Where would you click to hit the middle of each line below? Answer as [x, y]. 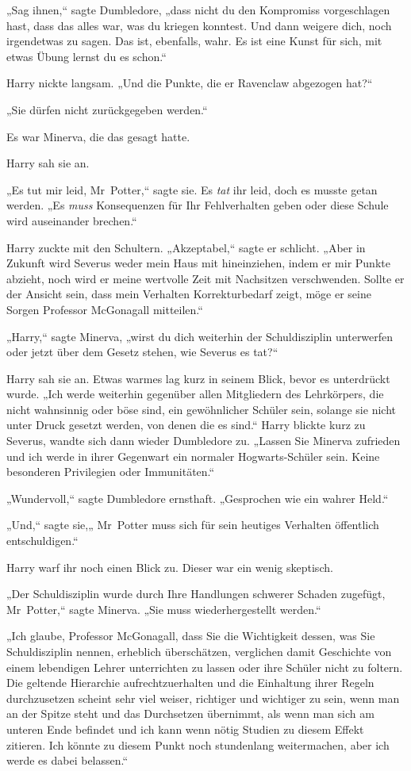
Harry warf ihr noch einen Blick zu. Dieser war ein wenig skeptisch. [170, 567]
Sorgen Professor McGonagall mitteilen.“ [105, 309]
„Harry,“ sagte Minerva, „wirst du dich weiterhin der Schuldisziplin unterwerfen [200, 336]
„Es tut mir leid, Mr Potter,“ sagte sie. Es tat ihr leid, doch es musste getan [192, 189]
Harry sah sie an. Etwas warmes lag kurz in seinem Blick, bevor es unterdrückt [198, 378]
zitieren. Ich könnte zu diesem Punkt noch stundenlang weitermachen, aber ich [198, 744]
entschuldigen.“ [42, 541]
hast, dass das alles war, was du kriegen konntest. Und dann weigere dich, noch [199, 25]
